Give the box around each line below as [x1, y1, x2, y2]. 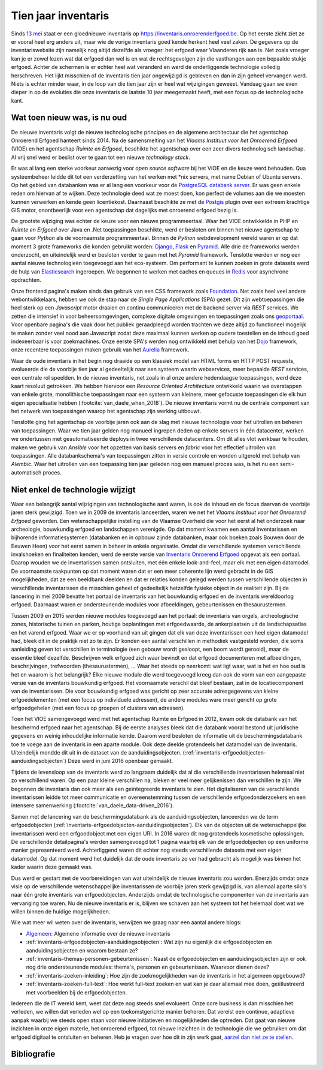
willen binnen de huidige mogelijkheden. [11, 908, 111, 915]
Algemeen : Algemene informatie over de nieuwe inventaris [26, 930, 170, 937]
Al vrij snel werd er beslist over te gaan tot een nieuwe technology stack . [11, 154, 191, 161]
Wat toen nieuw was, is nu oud [11, 113, 127, 123]
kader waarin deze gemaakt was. [11, 864, 93, 871]
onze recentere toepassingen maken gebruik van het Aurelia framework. [11, 346, 190, 353]
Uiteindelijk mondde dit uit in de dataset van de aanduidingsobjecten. [11, 749, 182, 756]
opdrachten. [11, 276, 41, 284]
